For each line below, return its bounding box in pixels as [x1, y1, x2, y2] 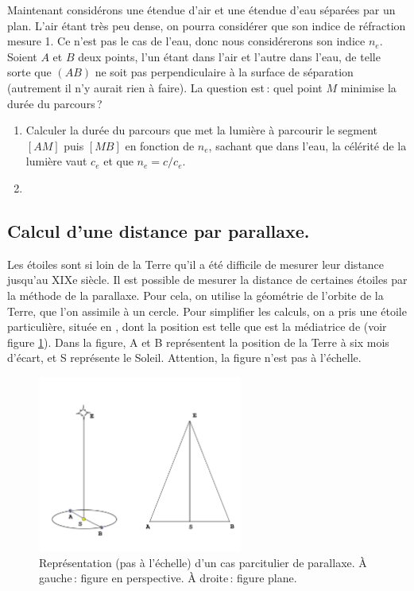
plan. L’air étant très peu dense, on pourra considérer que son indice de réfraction [7, 17, 406, 33]
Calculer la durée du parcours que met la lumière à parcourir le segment [25, 122, 378, 138]
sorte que [7, 64, 52, 80]
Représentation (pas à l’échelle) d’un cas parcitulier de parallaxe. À [39, 554, 367, 570]
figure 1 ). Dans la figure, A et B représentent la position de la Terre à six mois [7, 333, 389, 350]
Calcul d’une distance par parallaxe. [7, 218, 310, 243]
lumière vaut [25, 153, 87, 169]
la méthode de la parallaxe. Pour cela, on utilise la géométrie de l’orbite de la [7, 286, 384, 303]
